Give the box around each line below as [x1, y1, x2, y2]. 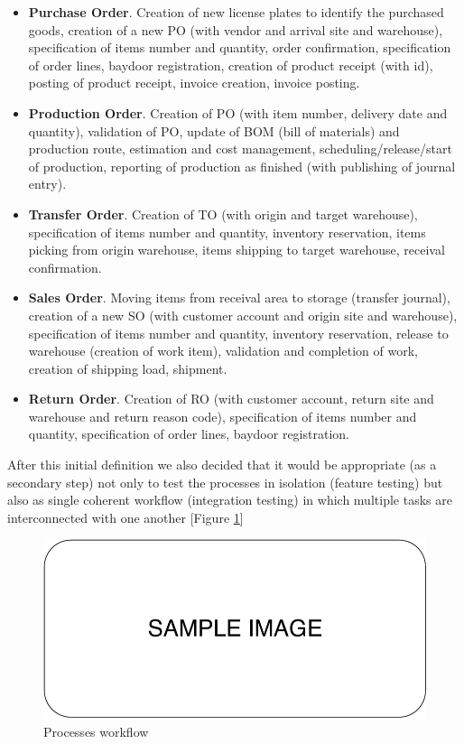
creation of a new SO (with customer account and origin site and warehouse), [28, 305, 458, 324]
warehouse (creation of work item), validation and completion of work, [28, 341, 418, 360]
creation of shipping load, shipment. [28, 358, 227, 377]
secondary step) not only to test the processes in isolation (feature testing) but [7, 472, 443, 491]
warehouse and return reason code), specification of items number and [28, 406, 417, 425]
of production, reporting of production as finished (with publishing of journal [28, 156, 456, 175]
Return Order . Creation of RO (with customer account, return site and [28, 389, 434, 408]
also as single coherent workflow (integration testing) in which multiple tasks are [7, 490, 452, 509]
